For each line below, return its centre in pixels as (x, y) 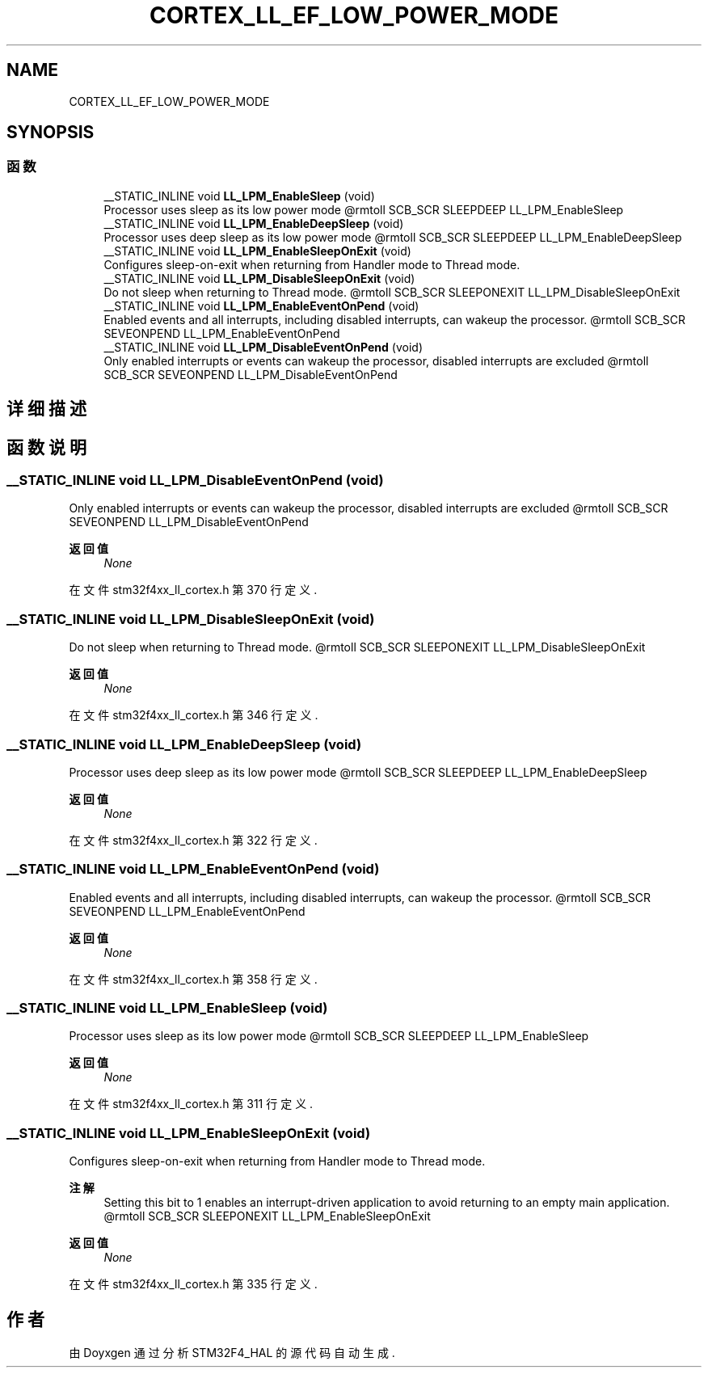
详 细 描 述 (46, 409)
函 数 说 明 (46, 447)
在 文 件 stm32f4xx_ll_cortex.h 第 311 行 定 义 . (191, 1104)
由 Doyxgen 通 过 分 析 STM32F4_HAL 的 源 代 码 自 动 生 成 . (232, 1353)
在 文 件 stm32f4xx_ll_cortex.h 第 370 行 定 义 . (193, 590)
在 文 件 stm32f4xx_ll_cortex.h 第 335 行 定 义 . (193, 1284)
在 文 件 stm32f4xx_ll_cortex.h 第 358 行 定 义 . (193, 979)
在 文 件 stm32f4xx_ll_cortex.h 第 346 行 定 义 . (194, 715)
